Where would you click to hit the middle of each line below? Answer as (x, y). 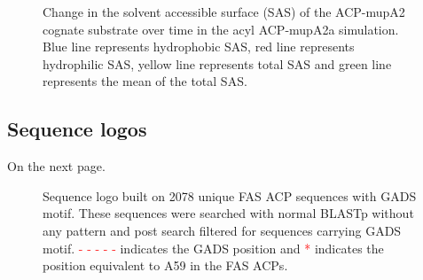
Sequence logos (77, 129)
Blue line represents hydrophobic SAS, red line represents (199, 47)
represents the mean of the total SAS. (145, 81)
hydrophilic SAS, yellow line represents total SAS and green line (217, 63)
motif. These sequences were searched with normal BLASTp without (228, 213)
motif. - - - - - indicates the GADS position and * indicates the (213, 248)
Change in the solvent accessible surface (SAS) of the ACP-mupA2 (224, 12)
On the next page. (56, 166)
